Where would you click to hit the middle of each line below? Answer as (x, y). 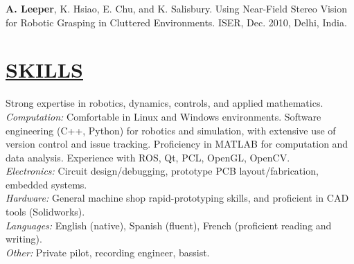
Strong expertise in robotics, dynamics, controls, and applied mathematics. (165, 103)
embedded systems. (46, 184)
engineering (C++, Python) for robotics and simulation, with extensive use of (171, 130)
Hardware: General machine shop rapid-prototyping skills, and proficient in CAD (177, 198)
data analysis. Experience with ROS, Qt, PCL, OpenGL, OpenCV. (148, 157)
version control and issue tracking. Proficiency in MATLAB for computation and (177, 144)
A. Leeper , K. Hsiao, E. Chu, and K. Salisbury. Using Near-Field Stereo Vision (177, 8)
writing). (24, 239)
